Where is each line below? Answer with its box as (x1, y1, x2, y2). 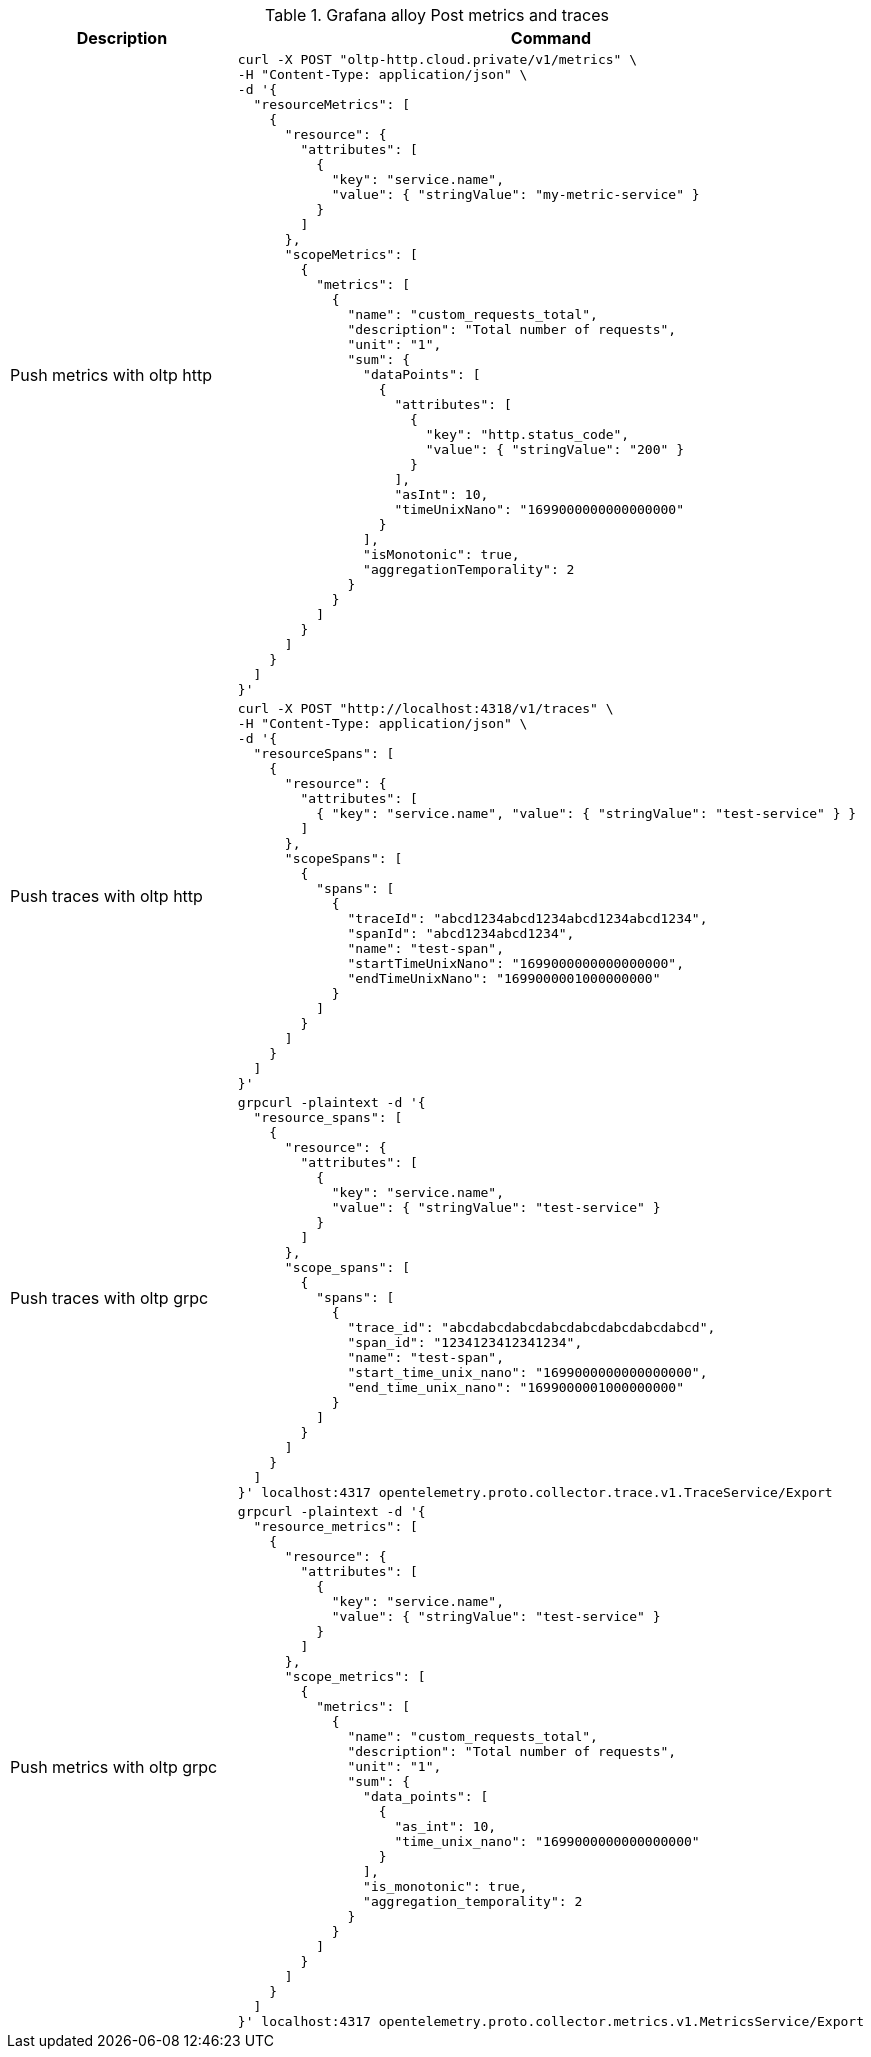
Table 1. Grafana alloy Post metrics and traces (265, 5, 609, 25)
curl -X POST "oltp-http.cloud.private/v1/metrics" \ (237, 52, 638, 67)
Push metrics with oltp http (10, 364, 212, 385)
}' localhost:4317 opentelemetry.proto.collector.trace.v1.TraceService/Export (237, 1485, 833, 1500)
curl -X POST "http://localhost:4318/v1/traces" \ (237, 701, 614, 716)
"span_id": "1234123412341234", (347, 1335, 583, 1350)
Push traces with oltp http (10, 886, 203, 906)
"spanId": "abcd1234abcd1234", (347, 926, 575, 941)
